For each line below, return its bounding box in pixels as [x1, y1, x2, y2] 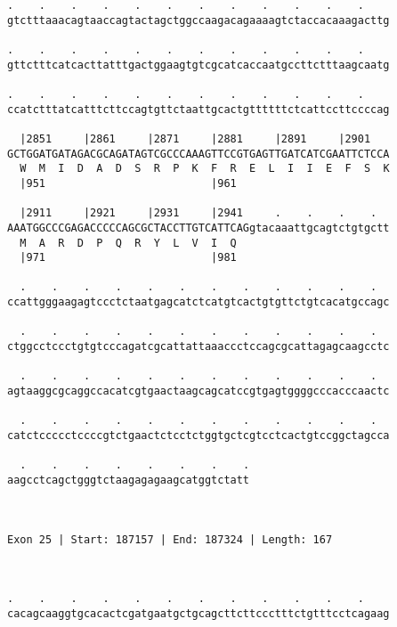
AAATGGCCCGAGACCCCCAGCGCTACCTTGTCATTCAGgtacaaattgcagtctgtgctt [7, 221, 390, 234]
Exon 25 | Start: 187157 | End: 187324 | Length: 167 [7, 533, 333, 546]
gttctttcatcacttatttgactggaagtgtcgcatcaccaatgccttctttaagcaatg [7, 58, 390, 71]
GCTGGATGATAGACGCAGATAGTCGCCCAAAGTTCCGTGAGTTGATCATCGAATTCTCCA [7, 147, 390, 160]
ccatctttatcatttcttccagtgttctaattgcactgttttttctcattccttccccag [7, 102, 390, 116]
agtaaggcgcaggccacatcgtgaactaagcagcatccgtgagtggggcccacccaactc [7, 385, 390, 398]
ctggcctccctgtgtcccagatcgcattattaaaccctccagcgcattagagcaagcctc [7, 340, 390, 354]
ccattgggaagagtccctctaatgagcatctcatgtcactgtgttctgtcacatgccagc [7, 296, 390, 309]
